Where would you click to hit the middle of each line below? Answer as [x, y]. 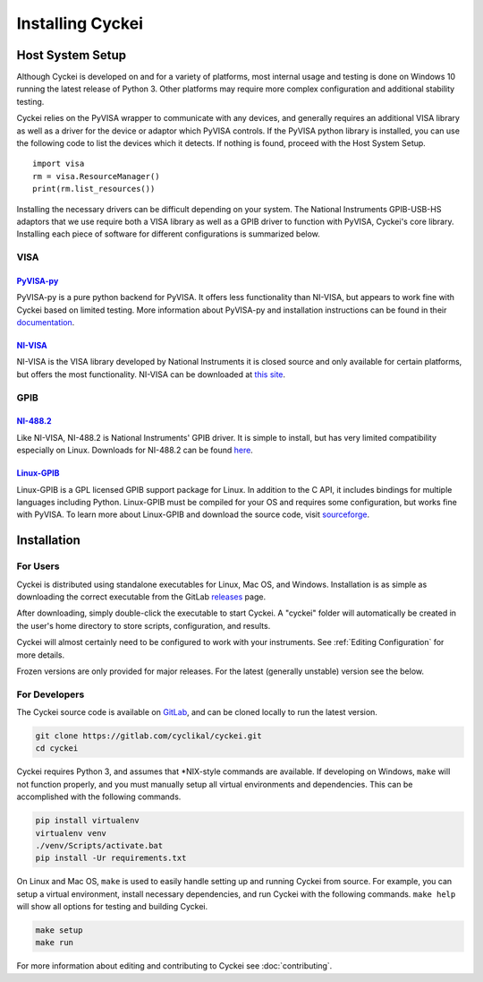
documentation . [46, 323]
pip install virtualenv [88, 821]
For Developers [51, 694]
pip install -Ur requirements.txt [111, 858]
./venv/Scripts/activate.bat [99, 845]
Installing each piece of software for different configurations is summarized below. [169, 234]
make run [55, 943]
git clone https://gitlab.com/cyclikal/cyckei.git [149, 736]
